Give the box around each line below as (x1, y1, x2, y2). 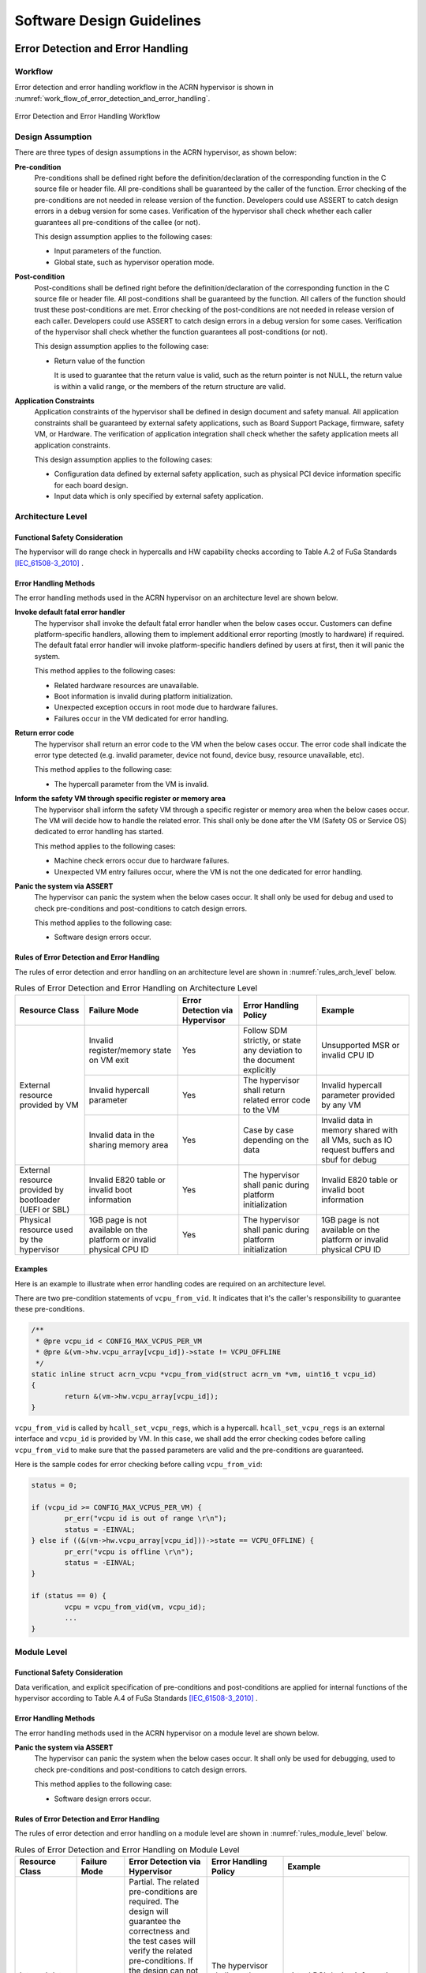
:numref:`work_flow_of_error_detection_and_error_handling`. (14, 93, 211, 103)
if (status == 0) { (31, 1591, 106, 1600)
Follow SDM (243, 1024, 288, 1035)
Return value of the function (54, 356, 145, 365)
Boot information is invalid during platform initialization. (54, 691, 233, 702)
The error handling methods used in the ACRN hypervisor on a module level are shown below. (14, 1728, 319, 1738)
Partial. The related (129, 1876, 200, 1887)
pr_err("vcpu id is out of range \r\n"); (64, 1514, 227, 1523)
